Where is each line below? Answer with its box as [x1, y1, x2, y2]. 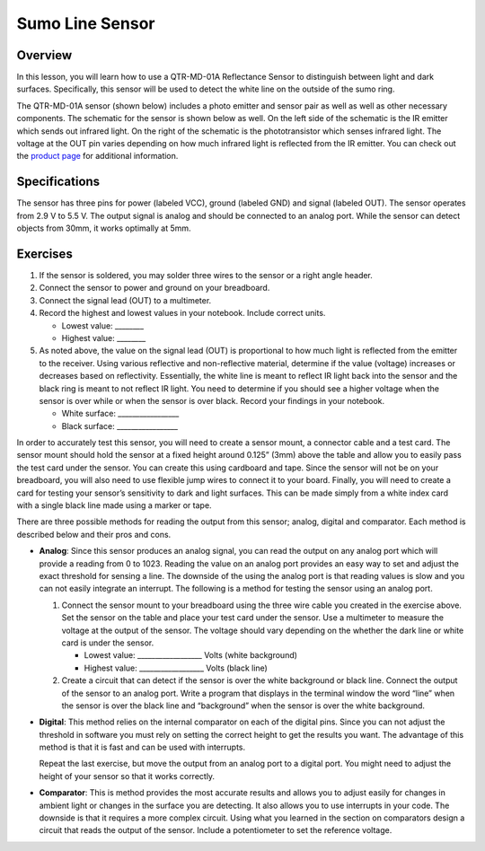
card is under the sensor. [61, 637, 154, 648]
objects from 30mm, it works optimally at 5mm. [16, 223, 192, 233]
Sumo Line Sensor [16, 13, 155, 33]
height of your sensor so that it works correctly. [39, 770, 216, 781]
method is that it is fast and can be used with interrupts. [39, 741, 246, 753]
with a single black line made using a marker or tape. [16, 500, 212, 511]
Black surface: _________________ [61, 420, 179, 431]
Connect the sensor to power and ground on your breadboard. [39, 283, 270, 294]
